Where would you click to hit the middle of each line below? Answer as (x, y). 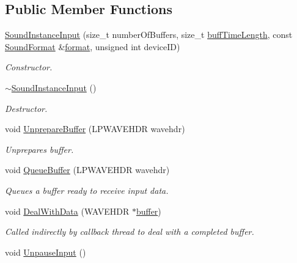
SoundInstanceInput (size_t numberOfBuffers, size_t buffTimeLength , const (149, 35)
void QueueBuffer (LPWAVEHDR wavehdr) (87, 170)
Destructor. (26, 108)
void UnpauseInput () (46, 252)
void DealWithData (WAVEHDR (67, 211)
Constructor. (29, 67)
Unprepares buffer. (39, 149)
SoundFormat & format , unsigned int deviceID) (93, 46)
